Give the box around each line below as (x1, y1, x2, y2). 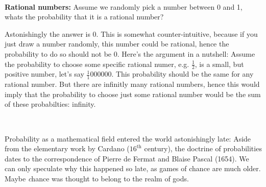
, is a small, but (195, 58, 244, 69)
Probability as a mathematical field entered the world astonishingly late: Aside (5, 133, 251, 144)
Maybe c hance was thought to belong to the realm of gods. (5, 173, 189, 183)
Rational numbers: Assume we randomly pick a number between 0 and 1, (5, 1, 243, 12)
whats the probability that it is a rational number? (5, 11, 164, 22)
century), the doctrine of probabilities (144, 143, 262, 154)
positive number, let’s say (5, 68, 84, 79)
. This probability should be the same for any (111, 68, 254, 79)
